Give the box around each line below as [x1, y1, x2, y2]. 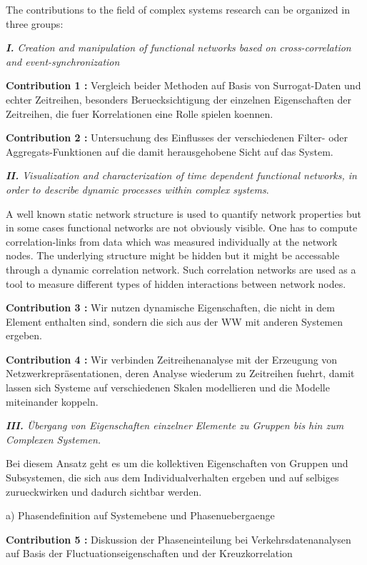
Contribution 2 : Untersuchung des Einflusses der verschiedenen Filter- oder [6, 130, 348, 145]
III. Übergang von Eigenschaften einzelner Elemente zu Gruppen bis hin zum [6, 418, 344, 433]
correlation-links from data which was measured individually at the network [6, 234, 338, 249]
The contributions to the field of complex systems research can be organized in [6, 2, 350, 16]
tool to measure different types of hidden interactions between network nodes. [6, 276, 346, 291]
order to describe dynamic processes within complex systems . [6, 181, 269, 196]
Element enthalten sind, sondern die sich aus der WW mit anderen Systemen [6, 314, 343, 329]
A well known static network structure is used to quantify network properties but [6, 206, 362, 221]
